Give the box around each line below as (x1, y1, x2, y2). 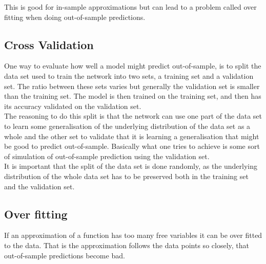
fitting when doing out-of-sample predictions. (4, 11, 146, 22)
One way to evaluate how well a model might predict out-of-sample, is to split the (4, 60, 261, 71)
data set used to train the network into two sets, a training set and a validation (4, 70, 254, 81)
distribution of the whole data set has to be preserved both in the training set (4, 170, 249, 181)
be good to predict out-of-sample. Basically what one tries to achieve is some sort (4, 141, 260, 151)
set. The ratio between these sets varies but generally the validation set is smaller (4, 80, 260, 91)
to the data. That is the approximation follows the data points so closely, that (4, 239, 249, 250)
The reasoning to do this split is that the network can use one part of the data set (4, 111, 262, 121)
